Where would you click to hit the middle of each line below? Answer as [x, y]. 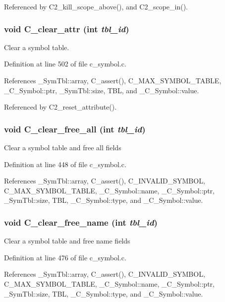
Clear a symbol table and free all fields [63, 147]
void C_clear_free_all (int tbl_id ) [75, 129]
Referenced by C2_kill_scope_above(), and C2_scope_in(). [96, 6]
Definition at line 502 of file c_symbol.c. [65, 64]
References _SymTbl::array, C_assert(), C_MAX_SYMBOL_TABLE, [113, 80]
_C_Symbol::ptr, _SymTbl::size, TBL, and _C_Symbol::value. [102, 90]
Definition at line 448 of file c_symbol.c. [65, 164]
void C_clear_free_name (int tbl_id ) [81, 222]
